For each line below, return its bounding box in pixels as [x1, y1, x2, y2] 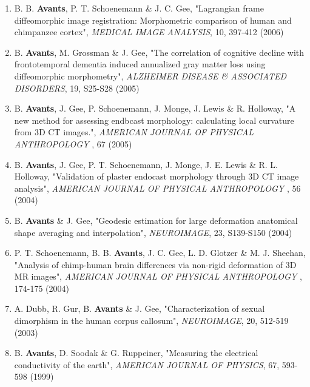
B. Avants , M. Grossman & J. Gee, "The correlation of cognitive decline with [14, 45, 305, 58]
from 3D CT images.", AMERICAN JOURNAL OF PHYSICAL [14, 126, 254, 138]
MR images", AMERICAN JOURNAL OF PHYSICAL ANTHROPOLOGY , [14, 270, 302, 283]
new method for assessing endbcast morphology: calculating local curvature [14, 113, 294, 126]
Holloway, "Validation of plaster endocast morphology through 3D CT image [14, 170, 299, 183]
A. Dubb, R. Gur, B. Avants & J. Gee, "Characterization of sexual [14, 302, 265, 315]
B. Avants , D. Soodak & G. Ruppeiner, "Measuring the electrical [14, 346, 258, 359]
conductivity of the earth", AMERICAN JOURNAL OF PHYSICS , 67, [14, 358, 280, 371]
